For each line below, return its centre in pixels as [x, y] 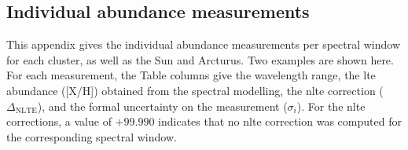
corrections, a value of [59, 121]
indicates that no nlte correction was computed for [280, 121]
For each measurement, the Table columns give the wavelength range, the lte [191, 75]
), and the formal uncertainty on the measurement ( [162, 106]
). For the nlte [331, 106]
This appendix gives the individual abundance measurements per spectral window [204, 44]
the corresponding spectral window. [92, 136]
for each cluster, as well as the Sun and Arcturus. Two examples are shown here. [200, 59]
